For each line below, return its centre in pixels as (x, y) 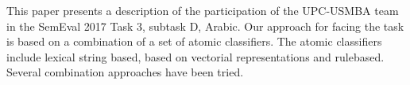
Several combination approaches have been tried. (125, 72)
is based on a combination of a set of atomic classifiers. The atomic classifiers (194, 41)
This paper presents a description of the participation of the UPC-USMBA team (203, 10)
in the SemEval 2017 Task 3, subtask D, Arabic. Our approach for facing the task (205, 26)
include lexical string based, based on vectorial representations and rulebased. (195, 56)
